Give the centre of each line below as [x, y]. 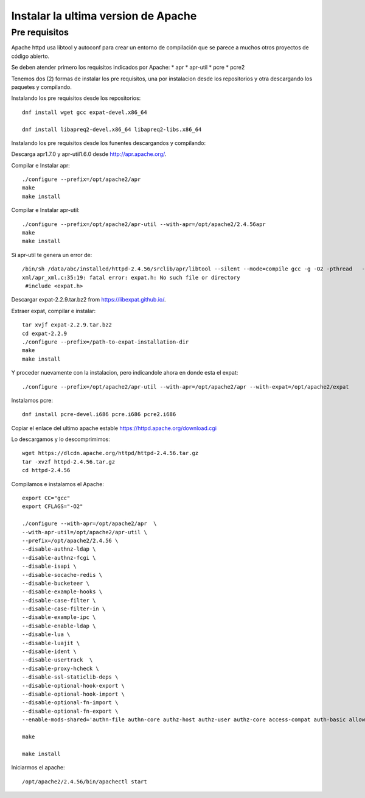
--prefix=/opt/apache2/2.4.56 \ [70, 540]
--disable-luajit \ [51, 643]
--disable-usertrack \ [57, 660]
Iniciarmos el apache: [38, 768]
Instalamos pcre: [32, 400]
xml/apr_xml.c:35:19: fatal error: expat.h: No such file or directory [131, 277]
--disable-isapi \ [50, 566]
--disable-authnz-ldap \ [59, 549]
